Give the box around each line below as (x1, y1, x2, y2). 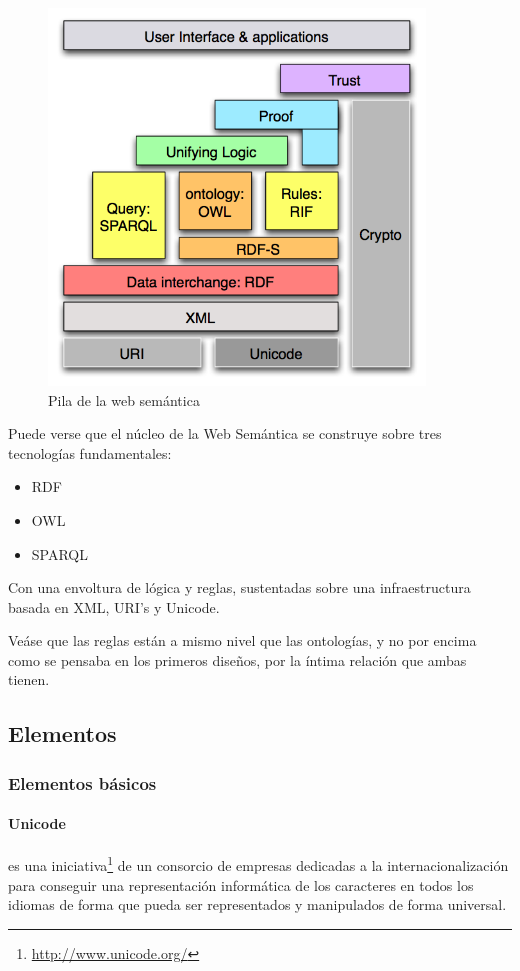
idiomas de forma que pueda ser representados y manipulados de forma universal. (8, 894, 507, 915)
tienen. (8, 669, 50, 690)
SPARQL (31, 543, 89, 564)
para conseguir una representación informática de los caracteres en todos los (8, 874, 474, 895)
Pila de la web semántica (48, 389, 200, 410)
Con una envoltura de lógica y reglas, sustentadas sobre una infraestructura (8, 577, 471, 598)
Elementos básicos (8, 770, 157, 795)
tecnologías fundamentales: (8, 442, 172, 463)
